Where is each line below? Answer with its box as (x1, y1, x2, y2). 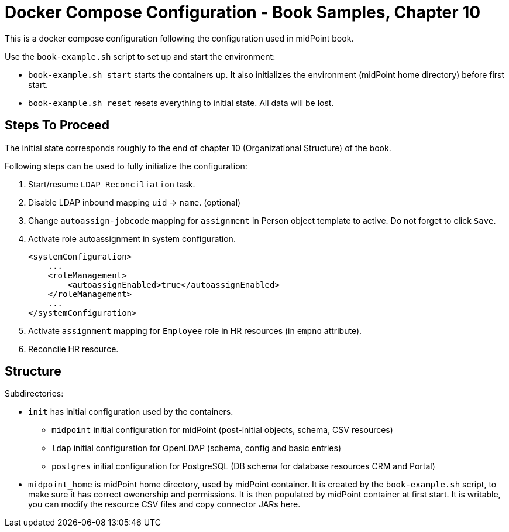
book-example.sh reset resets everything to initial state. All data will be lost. (28, 97, 334, 108)
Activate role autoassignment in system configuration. (28, 233, 236, 244)
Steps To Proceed (5, 118, 110, 133)
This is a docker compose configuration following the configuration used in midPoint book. (5, 33, 354, 43)
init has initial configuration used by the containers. (28, 407, 233, 417)
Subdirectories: (5, 388, 64, 399)
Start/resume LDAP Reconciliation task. (28, 179, 195, 189)
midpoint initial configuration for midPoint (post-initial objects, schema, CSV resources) (51, 425, 393, 435)
